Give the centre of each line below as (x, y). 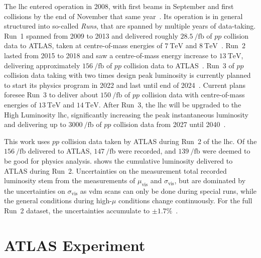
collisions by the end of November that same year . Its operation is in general (123, 16)
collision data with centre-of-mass (193, 95)
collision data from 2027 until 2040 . (169, 124)
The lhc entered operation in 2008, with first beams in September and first (119, 6)
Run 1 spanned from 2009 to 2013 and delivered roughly (91, 35)
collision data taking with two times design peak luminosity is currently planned (127, 75)
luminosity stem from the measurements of (70, 180)
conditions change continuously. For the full (185, 201)
